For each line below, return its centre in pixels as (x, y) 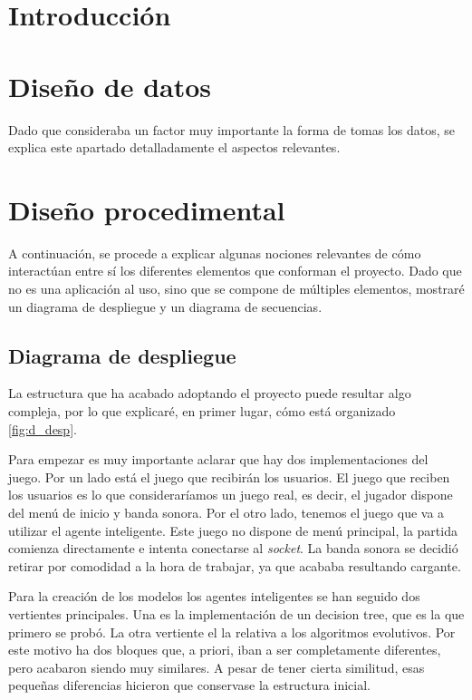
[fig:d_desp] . (43, 428)
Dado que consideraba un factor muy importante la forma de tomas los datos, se (232, 129)
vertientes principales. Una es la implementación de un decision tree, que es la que (236, 613)
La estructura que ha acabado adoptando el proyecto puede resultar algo (210, 393)
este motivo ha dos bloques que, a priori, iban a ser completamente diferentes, (225, 650)
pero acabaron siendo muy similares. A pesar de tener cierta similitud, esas (217, 667)
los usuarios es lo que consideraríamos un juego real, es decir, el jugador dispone (231, 495)
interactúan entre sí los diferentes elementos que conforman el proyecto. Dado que (235, 271)
